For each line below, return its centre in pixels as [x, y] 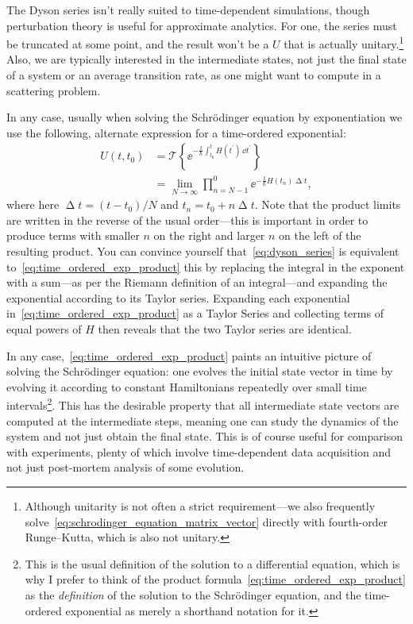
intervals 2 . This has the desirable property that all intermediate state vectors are [203, 404]
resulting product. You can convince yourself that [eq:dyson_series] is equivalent [203, 250]
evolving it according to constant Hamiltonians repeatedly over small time [187, 386]
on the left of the [320, 235]
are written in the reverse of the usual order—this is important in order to [187, 220]
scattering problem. [54, 90]
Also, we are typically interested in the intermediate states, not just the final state [206, 59]
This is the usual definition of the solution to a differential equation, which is [212, 563]
